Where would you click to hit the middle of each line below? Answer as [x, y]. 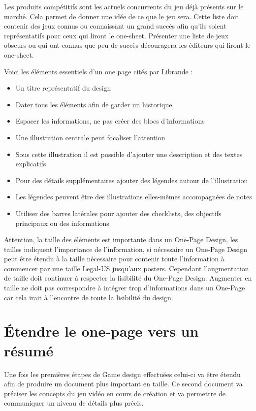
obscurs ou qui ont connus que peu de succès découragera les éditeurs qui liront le [127, 45]
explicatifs [31, 164]
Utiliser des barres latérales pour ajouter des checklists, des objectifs [118, 213]
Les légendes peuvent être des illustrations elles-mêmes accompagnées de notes [134, 197]
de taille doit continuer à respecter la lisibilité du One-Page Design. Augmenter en [128, 278]
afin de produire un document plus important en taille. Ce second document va [123, 384]
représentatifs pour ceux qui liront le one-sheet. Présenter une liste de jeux [116, 35]
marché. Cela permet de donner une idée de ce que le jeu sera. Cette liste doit [122, 16]
